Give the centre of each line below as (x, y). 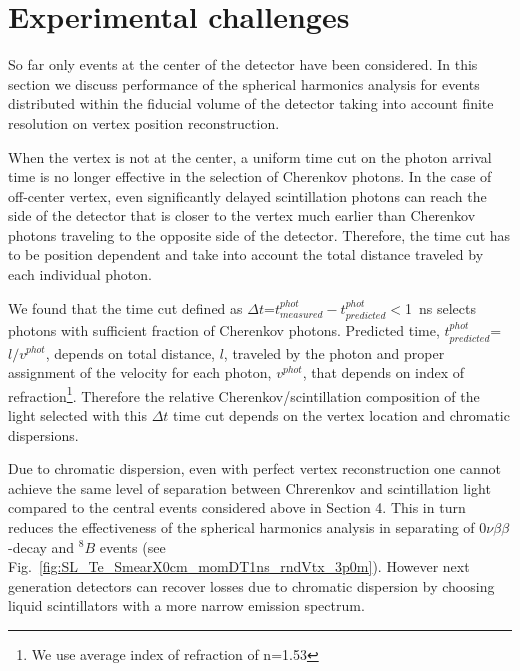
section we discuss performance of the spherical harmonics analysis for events (244, 83)
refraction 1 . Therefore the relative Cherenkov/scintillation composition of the (244, 394)
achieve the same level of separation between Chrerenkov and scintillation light (249, 487)
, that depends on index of (383, 372)
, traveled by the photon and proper (334, 352)
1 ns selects (440, 307)
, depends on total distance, (130, 352)
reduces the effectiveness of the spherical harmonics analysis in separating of (241, 526)
